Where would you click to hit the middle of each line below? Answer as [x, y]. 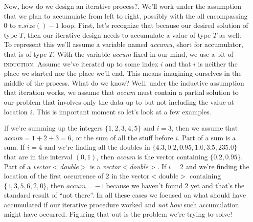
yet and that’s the [218, 185]
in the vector [130, 176]
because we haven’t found [144, 185]
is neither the [218, 63]
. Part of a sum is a [207, 137]
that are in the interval [38, 156]
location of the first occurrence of [54, 176]
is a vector [105, 166]
